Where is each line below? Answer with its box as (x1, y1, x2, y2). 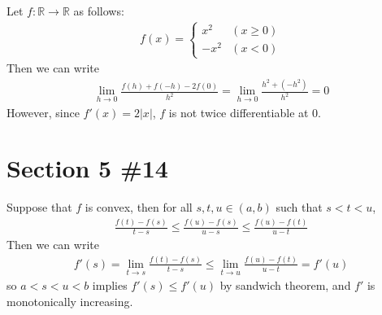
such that (276, 199, 323, 216)
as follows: (73, 2, 124, 19)
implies (92, 277, 128, 294)
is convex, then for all (85, 199, 193, 216)
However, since (7, 103, 80, 120)
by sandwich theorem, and (219, 277, 351, 294)
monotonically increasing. (7, 292, 133, 309)
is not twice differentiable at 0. (168, 103, 322, 120)
